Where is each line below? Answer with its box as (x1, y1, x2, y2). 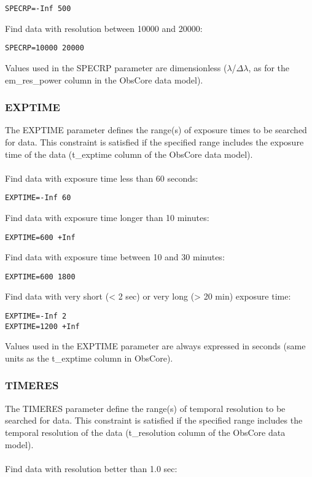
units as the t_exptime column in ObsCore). (5, 351, 173, 364)
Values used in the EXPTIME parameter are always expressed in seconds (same (5, 339, 306, 352)
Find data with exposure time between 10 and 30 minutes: (5, 250, 225, 263)
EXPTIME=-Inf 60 (5, 193, 71, 203)
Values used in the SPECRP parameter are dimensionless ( (5, 61, 227, 74)
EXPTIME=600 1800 (5, 272, 76, 281)
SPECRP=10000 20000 (5, 44, 84, 53)
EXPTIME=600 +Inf (5, 233, 76, 242)
